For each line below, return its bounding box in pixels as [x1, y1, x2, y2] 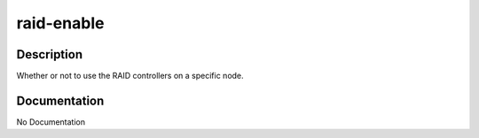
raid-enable [16, 13, 105, 33]
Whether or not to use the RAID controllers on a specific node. [16, 71, 244, 81]
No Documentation [16, 116, 86, 127]
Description [16, 47, 83, 62]
